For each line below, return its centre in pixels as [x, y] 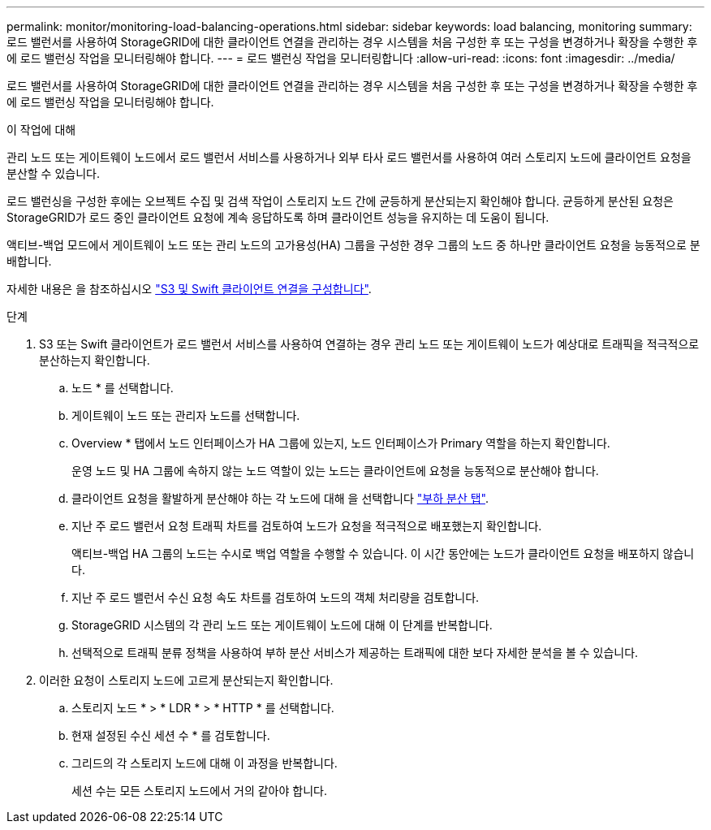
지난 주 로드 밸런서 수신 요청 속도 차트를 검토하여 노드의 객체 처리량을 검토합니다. [276, 597]
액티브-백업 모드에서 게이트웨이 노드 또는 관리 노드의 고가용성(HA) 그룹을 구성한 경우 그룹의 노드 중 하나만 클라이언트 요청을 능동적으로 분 [353, 245]
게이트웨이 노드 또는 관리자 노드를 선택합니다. [186, 415]
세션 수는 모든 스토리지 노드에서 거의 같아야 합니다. [199, 791]
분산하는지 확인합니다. [95, 360]
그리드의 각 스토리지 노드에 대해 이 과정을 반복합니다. [205, 763]
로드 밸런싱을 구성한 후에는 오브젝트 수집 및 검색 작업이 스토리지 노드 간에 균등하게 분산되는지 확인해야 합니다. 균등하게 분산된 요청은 [340, 201]
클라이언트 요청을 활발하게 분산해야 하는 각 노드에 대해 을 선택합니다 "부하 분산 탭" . [280, 498]
